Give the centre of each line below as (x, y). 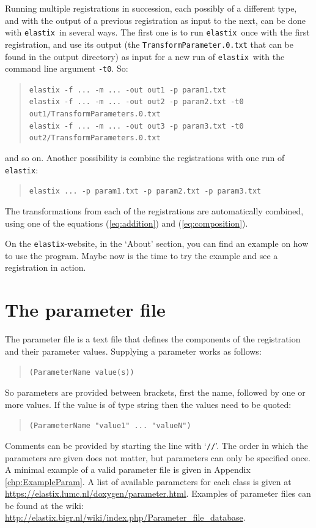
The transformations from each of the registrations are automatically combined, (154, 211)
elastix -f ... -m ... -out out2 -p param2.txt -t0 (136, 102)
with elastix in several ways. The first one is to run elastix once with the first (157, 32)
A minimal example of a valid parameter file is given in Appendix (128, 470)
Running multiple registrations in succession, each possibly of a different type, (151, 8)
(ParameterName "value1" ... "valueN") (110, 426)
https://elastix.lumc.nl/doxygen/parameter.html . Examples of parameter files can (158, 493)
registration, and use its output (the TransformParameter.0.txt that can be (149, 44)
